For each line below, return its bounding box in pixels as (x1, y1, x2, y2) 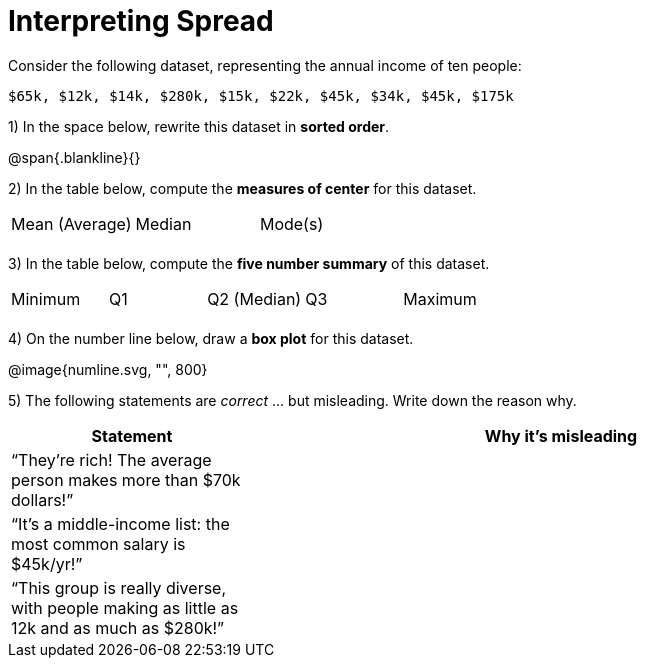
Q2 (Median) (207, 288, 302, 309)
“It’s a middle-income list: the (11, 513, 230, 534)
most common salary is (11, 533, 186, 554)
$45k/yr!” (11, 553, 83, 574)
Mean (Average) (11, 213, 132, 234)
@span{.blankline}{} (8, 148, 141, 166)
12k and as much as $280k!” (11, 617, 225, 638)
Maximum (403, 288, 477, 309)
